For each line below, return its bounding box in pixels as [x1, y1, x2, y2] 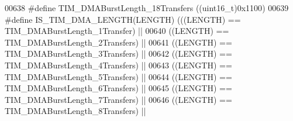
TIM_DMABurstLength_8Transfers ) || [5, 105, 146, 117]
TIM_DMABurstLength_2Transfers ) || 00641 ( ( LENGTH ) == [5, 36, 232, 48]
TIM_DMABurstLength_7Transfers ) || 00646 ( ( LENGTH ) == [5, 93, 232, 105]
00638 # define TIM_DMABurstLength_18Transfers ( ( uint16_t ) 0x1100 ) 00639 [5, 2, 289, 13]
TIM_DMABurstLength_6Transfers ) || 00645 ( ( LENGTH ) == [5, 82, 232, 94]
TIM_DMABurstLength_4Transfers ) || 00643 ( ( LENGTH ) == [5, 58, 232, 71]
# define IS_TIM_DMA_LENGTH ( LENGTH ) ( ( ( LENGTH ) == [5, 13, 241, 25]
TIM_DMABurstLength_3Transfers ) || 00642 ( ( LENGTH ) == [5, 47, 232, 60]
